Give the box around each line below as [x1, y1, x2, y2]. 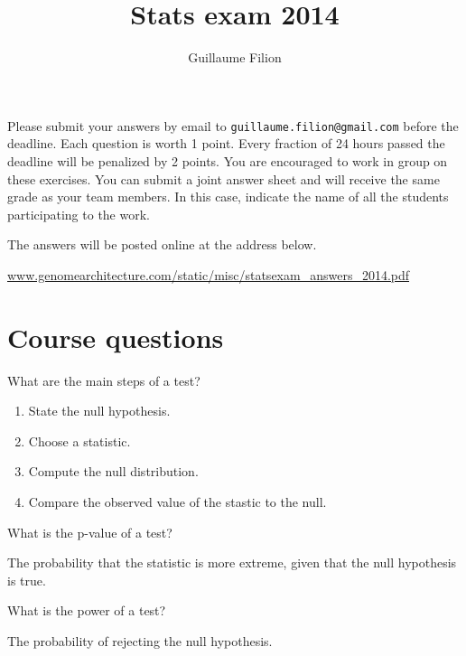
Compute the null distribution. [28, 462, 199, 481]
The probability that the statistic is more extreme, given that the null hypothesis [7, 553, 457, 572]
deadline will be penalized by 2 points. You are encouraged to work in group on [7, 151, 448, 170]
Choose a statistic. [28, 431, 131, 450]
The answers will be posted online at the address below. [7, 235, 317, 254]
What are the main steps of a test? [7, 370, 200, 389]
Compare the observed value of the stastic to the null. [28, 492, 327, 511]
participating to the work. [7, 204, 150, 223]
